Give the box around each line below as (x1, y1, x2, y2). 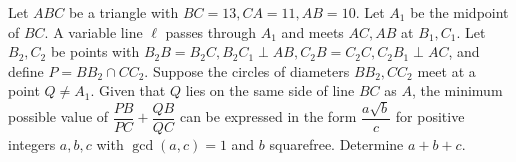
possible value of (8, 106, 109, 127)
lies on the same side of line (185, 80, 355, 101)
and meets (281, 21, 344, 42)
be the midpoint (410, 2, 509, 22)
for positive (395, 106, 465, 127)
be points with (50, 41, 140, 62)
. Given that (90, 80, 166, 101)
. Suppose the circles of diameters (144, 60, 350, 81)
